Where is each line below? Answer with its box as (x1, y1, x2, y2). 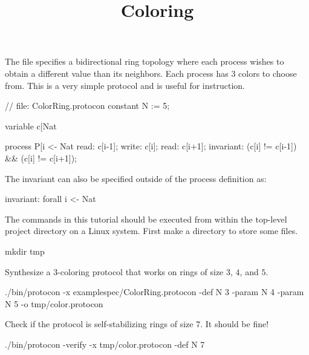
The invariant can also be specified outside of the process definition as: (5, 172, 267, 184)
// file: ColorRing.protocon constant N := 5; (5, 99, 170, 112)
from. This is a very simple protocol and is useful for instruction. (5, 79, 245, 91)
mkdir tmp (5, 244, 45, 257)
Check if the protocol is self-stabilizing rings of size (5, 318, 194, 330)
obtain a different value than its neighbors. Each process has (5, 67, 229, 79)
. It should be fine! (200, 318, 269, 330)
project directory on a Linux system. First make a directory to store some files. (5, 224, 298, 237)
